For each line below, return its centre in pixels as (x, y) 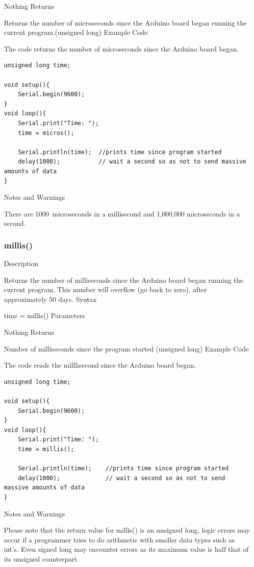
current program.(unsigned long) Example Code (76, 32)
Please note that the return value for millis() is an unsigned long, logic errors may (127, 530)
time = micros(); (46, 133)
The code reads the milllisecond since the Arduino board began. (100, 365)
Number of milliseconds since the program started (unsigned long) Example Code (127, 348)
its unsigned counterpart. (42, 558)
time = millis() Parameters (44, 315)
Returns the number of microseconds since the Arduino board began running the (126, 22)
